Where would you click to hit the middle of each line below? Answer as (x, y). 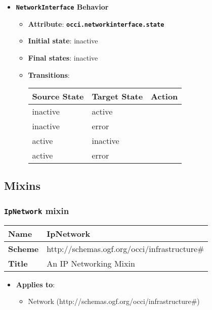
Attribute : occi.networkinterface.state (96, 23)
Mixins (23, 186)
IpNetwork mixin (37, 210)
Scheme (24, 248)
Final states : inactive (63, 57)
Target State (117, 96)
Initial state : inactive (63, 41)
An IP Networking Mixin (91, 263)
